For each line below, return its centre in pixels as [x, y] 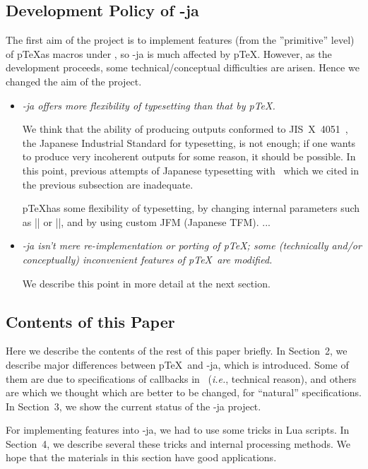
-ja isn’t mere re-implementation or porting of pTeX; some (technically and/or [192, 245]
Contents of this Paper [90, 321]
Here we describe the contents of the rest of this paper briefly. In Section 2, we [177, 351]
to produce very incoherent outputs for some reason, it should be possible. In [189, 156]
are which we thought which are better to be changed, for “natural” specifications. [184, 392]
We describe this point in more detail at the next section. [146, 283]
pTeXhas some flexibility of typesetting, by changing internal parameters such [191, 208]
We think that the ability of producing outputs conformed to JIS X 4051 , [185, 129]
